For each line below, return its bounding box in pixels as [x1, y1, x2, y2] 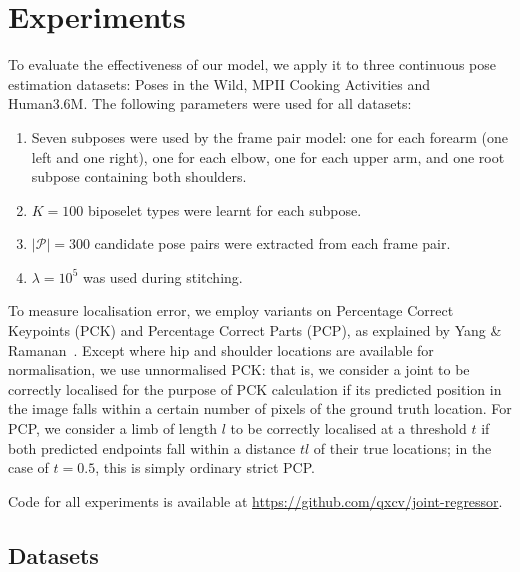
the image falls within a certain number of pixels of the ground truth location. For [8, 398, 512, 419]
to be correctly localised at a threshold [230, 418, 467, 439]
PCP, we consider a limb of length [8, 418, 217, 439]
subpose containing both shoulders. [31, 166, 247, 187]
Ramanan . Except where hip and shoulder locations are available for [8, 339, 434, 360]
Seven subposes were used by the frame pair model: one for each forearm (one [31, 126, 508, 147]
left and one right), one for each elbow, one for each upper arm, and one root [31, 146, 505, 167]
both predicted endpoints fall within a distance [8, 437, 296, 458]
